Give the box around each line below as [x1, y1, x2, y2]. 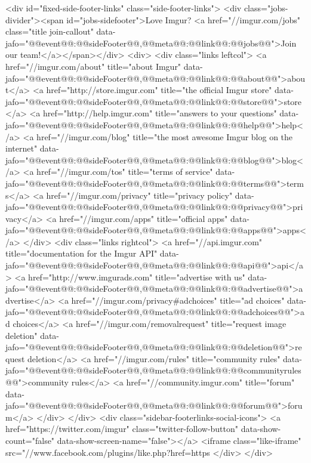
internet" [5, 142, 38, 155]
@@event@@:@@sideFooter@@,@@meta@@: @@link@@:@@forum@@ [28, 399, 278, 412]
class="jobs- [244, 2, 288, 14]
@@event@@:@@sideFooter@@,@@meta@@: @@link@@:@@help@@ [28, 118, 272, 131]
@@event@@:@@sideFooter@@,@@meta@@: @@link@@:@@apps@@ [28, 224, 273, 236]
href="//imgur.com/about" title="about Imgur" [5, 60, 181, 72]
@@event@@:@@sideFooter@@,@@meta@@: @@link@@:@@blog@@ [28, 153, 272, 166]
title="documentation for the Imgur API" [5, 247, 158, 260]
